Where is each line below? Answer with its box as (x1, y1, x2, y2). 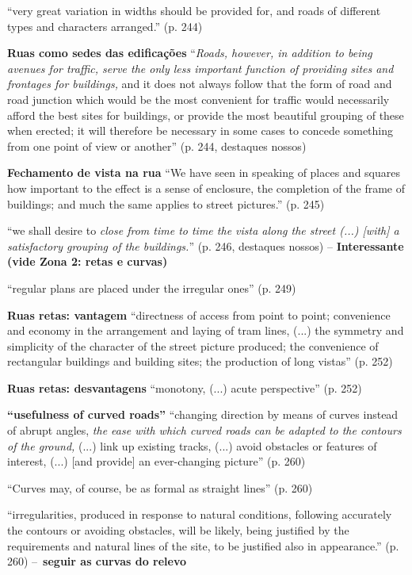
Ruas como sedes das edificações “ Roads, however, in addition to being (7, 44, 372, 61)
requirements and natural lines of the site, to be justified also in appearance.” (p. (7, 537, 399, 554)
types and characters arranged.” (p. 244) (7, 17, 203, 34)
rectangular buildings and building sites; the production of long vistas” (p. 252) (7, 353, 393, 370)
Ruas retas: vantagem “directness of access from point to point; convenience (7, 306, 391, 323)
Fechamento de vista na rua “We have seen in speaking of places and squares (7, 164, 401, 181)
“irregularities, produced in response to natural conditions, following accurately (7, 506, 392, 523)
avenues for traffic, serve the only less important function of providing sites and (7, 59, 394, 76)
